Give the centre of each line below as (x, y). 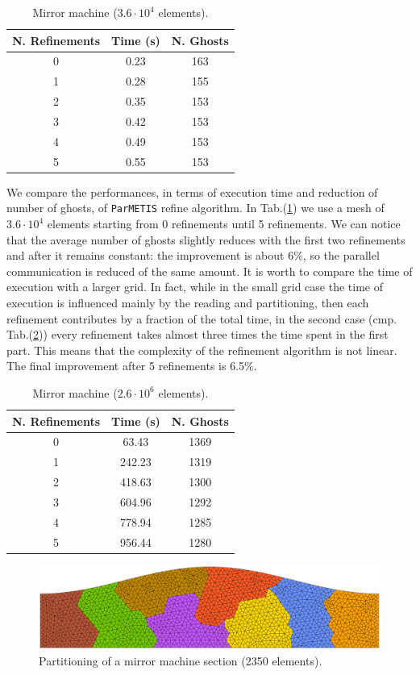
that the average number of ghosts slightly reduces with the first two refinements (206, 239)
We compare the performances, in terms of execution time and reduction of (192, 192)
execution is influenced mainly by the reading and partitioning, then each (188, 302)
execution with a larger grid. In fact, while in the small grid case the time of (195, 287)
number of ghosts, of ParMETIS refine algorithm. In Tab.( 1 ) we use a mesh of (195, 208)
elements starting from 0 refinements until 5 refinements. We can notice (224, 223)
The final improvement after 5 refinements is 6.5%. (132, 366)
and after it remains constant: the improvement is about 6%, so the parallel (193, 255)
